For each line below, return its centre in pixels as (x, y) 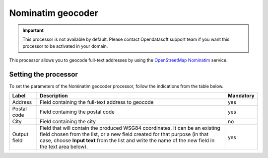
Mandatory (241, 96)
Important (33, 30)
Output (20, 134)
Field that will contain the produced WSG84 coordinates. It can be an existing (130, 128)
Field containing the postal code (77, 112)
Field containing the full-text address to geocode (97, 102)
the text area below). (64, 147)
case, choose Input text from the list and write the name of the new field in (127, 141)
